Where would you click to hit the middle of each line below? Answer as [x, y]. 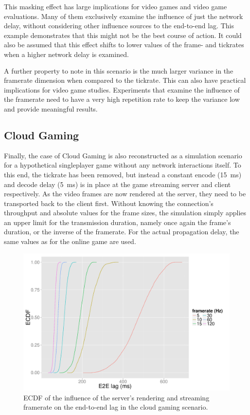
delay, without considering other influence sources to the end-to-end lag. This [119, 26]
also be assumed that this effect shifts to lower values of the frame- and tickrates [124, 45]
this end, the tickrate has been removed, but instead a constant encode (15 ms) [123, 174]
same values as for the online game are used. [70, 241]
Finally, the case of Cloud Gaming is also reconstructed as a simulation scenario [123, 155]
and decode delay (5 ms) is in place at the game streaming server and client [117, 184]
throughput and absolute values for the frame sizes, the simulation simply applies [125, 213]
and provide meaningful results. [51, 108]
